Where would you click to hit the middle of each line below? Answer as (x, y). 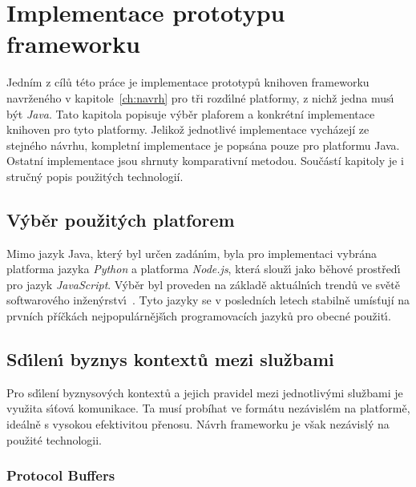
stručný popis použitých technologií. (95, 176)
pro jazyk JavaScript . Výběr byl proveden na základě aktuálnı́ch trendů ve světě (203, 284)
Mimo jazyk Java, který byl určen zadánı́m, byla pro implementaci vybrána (192, 253)
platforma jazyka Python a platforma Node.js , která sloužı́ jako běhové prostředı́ (204, 269)
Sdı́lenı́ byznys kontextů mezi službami (170, 359)
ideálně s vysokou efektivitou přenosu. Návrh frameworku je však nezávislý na (198, 424)
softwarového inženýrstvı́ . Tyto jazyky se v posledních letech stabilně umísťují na (208, 300)
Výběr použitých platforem (121, 219)
